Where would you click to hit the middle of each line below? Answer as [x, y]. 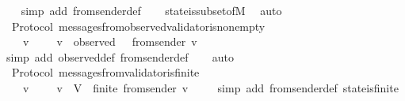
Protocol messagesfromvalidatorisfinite [105, 72]
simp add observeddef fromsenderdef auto [120, 56]
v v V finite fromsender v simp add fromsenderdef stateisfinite [210, 87]
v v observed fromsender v [110, 41]
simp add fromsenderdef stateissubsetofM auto [151, 10]
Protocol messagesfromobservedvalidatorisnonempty [138, 26]
